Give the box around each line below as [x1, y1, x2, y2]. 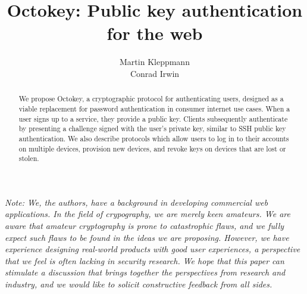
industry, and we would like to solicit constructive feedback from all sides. [5, 278, 272, 290]
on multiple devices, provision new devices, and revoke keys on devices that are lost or [18, 143, 286, 153]
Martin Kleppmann [120, 55, 190, 68]
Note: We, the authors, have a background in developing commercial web [5, 196, 268, 208]
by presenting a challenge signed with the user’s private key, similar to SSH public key [18, 123, 286, 134]
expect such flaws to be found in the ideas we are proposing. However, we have [5, 231, 289, 243]
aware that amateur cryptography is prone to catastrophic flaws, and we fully [5, 219, 284, 232]
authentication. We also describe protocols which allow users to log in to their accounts [18, 133, 289, 143]
